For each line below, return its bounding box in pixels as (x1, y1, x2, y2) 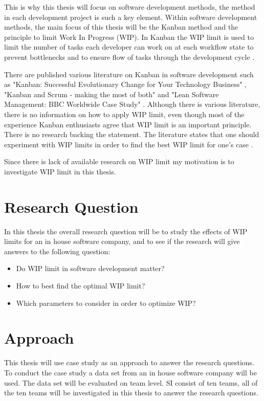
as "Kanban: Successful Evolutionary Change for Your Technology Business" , (4, 79, 247, 90)
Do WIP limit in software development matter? (16, 263, 165, 274)
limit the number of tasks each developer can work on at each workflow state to (4, 41, 254, 52)
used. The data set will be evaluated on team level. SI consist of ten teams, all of (4, 377, 258, 388)
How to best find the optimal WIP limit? (16, 280, 145, 291)
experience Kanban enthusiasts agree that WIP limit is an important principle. (4, 119, 252, 129)
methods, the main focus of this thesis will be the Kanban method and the (4, 21, 238, 32)
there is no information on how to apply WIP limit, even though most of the (4, 108, 245, 119)
